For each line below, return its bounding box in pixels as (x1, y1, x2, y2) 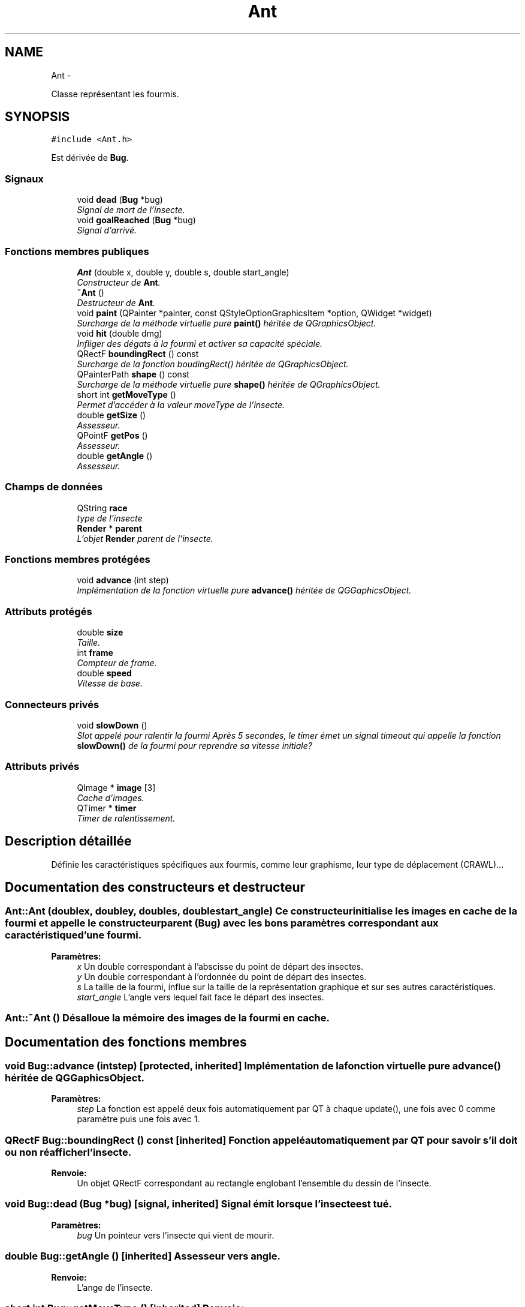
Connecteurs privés (5, 698, 99, 711)
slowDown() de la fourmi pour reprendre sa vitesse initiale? (77, 740, 312, 751)
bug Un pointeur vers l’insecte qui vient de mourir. (77, 1230, 274, 1240)
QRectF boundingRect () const (77, 348, 199, 359)
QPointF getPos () (77, 430, 148, 440)
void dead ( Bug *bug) (77, 194, 163, 205)
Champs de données (5, 481, 103, 493)
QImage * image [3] (77, 782, 156, 793)
